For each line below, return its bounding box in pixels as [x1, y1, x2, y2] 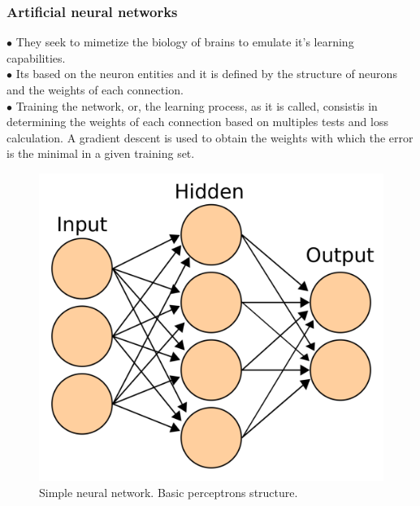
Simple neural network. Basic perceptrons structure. [39, 484, 298, 501]
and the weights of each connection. [6, 81, 184, 98]
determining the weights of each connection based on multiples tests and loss [6, 113, 388, 130]
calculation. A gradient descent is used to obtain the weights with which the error [6, 129, 414, 146]
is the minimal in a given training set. [6, 145, 195, 162]
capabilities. [6, 49, 66, 66]
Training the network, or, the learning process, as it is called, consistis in [15, 97, 378, 114]
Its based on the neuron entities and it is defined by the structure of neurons [15, 65, 397, 82]
